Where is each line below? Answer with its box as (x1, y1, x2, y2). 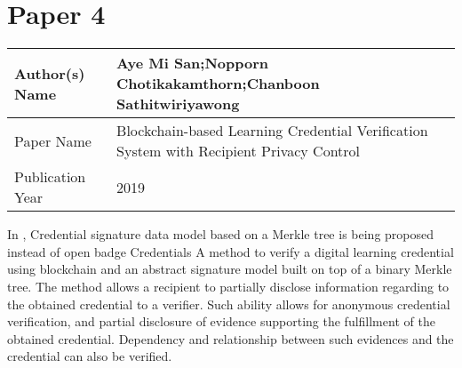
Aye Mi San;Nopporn (116, 52, 268, 74)
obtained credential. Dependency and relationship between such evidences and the (7, 329, 454, 348)
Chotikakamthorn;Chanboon (116, 73, 320, 94)
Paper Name (14, 130, 92, 151)
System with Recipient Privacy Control (116, 140, 361, 162)
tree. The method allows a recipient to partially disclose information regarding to (7, 276, 450, 295)
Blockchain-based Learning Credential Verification (116, 120, 428, 141)
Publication (14, 166, 86, 188)
